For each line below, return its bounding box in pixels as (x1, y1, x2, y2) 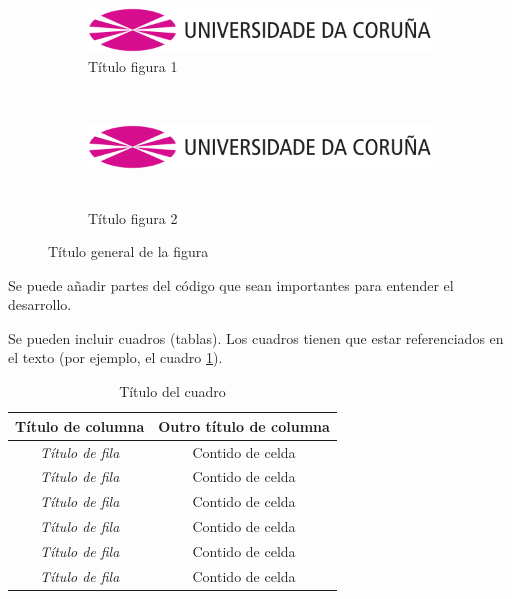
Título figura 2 (88, 207, 178, 228)
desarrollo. (8, 294, 72, 315)
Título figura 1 (88, 55, 178, 76)
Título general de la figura (48, 241, 209, 262)
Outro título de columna (158, 415, 330, 436)
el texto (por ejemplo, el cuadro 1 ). (8, 347, 223, 368)
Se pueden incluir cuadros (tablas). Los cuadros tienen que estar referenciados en (8, 327, 504, 348)
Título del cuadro (119, 381, 226, 402)
